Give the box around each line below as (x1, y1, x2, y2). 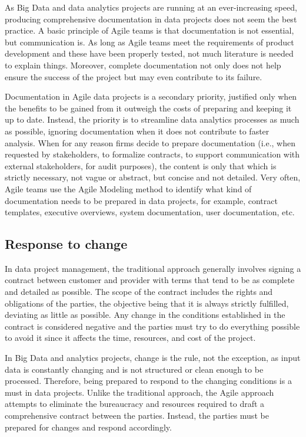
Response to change (5, 235, 128, 253)
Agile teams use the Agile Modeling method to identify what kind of (5, 182, 252, 195)
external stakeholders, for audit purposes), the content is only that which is (5, 159, 277, 172)
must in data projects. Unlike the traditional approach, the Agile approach (5, 386, 274, 398)
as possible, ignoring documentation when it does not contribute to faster (5, 124, 270, 137)
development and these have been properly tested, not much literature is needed (5, 47, 294, 60)
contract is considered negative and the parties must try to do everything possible (5, 320, 300, 332)
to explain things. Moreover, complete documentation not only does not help (5, 58, 281, 71)
